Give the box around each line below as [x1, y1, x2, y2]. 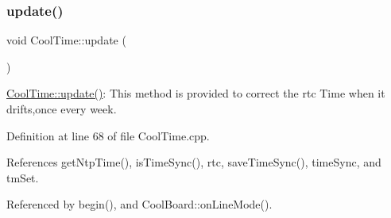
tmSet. [6, 169, 39, 185]
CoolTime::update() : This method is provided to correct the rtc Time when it [6, 85, 385, 101]
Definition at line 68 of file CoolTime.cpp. [6, 127, 210, 143]
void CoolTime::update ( [6, 32, 126, 48]
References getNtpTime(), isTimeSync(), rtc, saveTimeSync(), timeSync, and [6, 154, 381, 170]
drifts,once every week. [6, 101, 117, 117]
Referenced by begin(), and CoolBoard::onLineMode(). [6, 196, 273, 212]
